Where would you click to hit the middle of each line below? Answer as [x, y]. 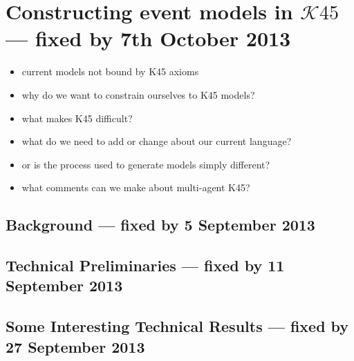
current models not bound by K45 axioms [110, 71]
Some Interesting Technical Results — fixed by [177, 326]
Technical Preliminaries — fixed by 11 [145, 265]
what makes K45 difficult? [77, 118]
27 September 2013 [75, 346]
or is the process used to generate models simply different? [146, 164]
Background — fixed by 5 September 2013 [160, 225]
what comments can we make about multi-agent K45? [136, 187]
